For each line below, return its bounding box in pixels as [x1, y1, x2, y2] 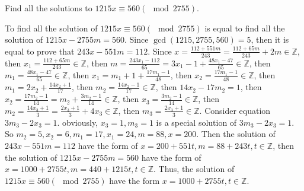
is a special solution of [156, 116, 237, 128]
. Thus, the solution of [153, 163, 235, 175]
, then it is [251, 33, 289, 46]
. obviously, [57, 116, 98, 128]
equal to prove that [5, 44, 75, 57]
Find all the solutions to [5, 2, 92, 14]
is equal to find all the [204, 21, 285, 34]
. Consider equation [199, 104, 271, 116]
